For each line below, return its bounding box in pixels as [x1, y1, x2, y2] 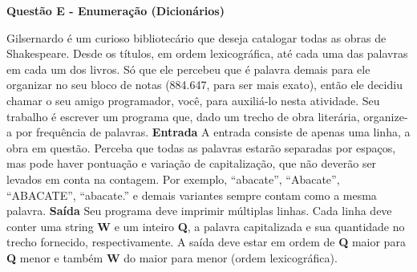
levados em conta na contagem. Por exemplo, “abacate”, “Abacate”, [6, 170, 340, 187]
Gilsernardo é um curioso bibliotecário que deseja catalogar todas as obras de [6, 29, 387, 46]
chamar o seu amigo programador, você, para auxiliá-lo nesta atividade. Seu [6, 91, 380, 108]
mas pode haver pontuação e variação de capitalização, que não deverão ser [6, 155, 377, 172]
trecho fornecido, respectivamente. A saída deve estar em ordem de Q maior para [6, 233, 406, 250]
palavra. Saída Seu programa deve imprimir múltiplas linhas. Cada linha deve [6, 202, 392, 219]
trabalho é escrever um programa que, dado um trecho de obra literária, [6, 108, 360, 124]
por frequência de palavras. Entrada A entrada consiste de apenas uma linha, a [15, 124, 411, 140]
